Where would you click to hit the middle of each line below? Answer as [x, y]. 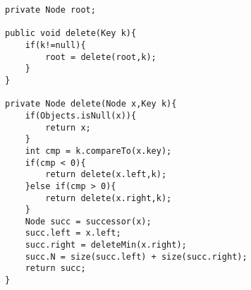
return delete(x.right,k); [109, 198]
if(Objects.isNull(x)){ [81, 115]
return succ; [55, 268]
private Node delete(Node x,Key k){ [91, 104]
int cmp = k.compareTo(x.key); [98, 151]
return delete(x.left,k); [106, 175]
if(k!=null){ [55, 45]
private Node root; [50, 10]
